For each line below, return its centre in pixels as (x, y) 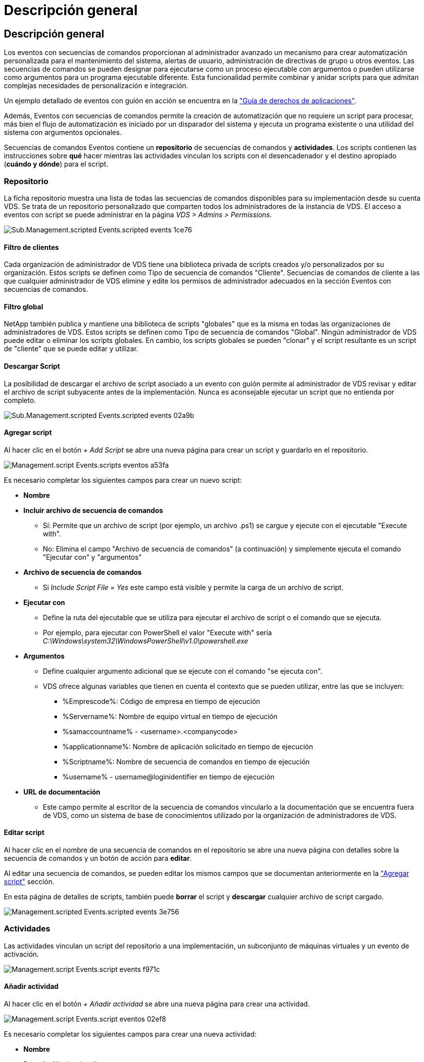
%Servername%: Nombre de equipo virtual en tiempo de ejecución (170, 716)
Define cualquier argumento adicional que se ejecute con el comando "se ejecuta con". (183, 671)
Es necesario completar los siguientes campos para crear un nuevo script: (123, 480)
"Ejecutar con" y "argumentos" (92, 557)
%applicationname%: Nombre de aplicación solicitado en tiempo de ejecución (188, 746)
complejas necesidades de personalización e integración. (96, 86)
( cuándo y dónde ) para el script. (56, 164)
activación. (21, 954)
